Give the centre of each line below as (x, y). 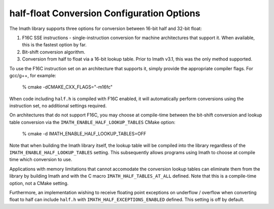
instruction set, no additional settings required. (58, 106)
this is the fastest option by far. (54, 45)
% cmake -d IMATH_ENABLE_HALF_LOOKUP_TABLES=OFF (84, 134)
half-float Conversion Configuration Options (105, 13)
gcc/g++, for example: (33, 75)
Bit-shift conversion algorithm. (54, 52)
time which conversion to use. (41, 160)
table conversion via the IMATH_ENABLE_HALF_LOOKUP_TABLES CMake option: (92, 122)
